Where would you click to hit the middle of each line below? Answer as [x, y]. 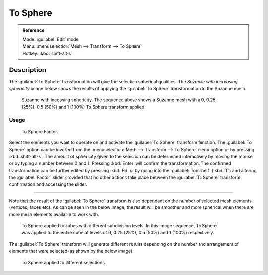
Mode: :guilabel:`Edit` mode [51, 39]
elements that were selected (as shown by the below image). [71, 251]
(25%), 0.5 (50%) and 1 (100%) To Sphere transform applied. [84, 107]
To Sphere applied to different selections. [64, 262]
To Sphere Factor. [40, 131]
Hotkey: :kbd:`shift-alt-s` [48, 53]
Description [28, 70]
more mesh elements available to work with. [54, 214]
